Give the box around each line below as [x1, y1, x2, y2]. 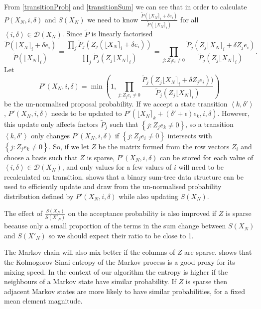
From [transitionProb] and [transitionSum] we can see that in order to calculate [4, 1, 247, 11]
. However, [217, 108, 250, 118]
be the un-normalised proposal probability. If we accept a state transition [4, 98, 228, 108]
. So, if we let [48, 141, 89, 151]
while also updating [119, 191, 178, 201]
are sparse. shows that [184, 247, 252, 257]
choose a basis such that [4, 152, 78, 162]
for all [180, 14, 199, 24]
